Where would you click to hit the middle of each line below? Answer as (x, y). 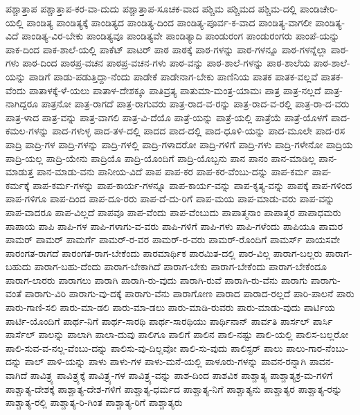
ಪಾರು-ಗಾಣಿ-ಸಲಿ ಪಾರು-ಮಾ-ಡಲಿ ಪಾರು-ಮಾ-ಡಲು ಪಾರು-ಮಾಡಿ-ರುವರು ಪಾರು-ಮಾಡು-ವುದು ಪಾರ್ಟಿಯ (170, 307)
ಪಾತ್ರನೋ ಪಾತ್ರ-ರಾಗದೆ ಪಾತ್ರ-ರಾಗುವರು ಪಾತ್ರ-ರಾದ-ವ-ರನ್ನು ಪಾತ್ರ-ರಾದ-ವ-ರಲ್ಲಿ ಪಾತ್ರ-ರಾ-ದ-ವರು (195, 104)
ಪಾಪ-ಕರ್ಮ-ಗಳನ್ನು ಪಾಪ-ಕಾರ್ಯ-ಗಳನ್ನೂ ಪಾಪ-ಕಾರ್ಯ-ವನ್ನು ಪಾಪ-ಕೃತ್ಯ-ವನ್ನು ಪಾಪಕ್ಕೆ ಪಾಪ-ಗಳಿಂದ (192, 185)
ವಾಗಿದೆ (17, 375)
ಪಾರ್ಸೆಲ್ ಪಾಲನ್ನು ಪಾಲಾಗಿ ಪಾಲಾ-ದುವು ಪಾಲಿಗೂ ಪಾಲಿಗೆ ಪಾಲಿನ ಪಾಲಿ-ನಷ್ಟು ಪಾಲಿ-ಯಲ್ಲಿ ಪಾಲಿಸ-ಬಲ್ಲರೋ (177, 334)
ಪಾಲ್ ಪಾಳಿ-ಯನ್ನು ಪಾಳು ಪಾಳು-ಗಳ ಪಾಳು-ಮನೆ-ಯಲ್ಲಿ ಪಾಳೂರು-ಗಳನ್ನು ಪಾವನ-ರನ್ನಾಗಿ (165, 361)
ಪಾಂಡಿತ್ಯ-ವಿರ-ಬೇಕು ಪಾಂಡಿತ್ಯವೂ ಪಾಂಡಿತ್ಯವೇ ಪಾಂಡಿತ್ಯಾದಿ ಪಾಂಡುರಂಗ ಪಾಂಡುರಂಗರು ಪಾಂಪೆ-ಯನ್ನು (181, 36)
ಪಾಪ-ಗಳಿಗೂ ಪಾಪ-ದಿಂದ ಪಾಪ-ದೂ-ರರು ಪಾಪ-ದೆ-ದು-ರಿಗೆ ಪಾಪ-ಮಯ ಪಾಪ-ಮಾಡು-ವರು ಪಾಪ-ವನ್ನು (170, 198)
